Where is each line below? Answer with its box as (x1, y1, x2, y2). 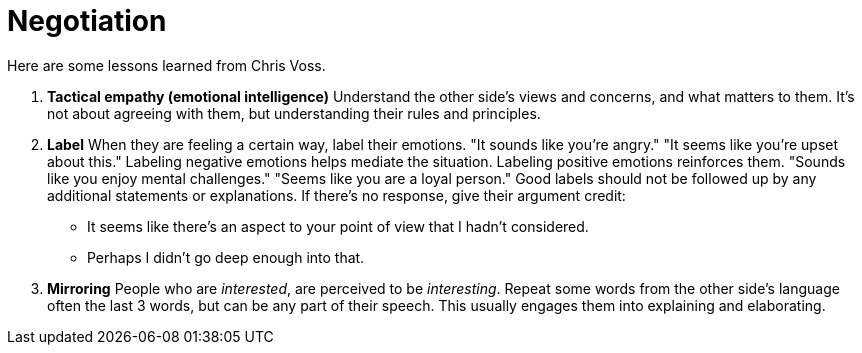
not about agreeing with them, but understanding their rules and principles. (47, 104, 541, 122)
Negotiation (7, 4, 167, 38)
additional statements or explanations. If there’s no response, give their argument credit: (47, 186, 626, 204)
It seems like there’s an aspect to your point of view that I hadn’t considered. (87, 217, 589, 235)
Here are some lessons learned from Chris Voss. (7, 56, 326, 74)
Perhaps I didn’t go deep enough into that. (87, 248, 365, 266)
